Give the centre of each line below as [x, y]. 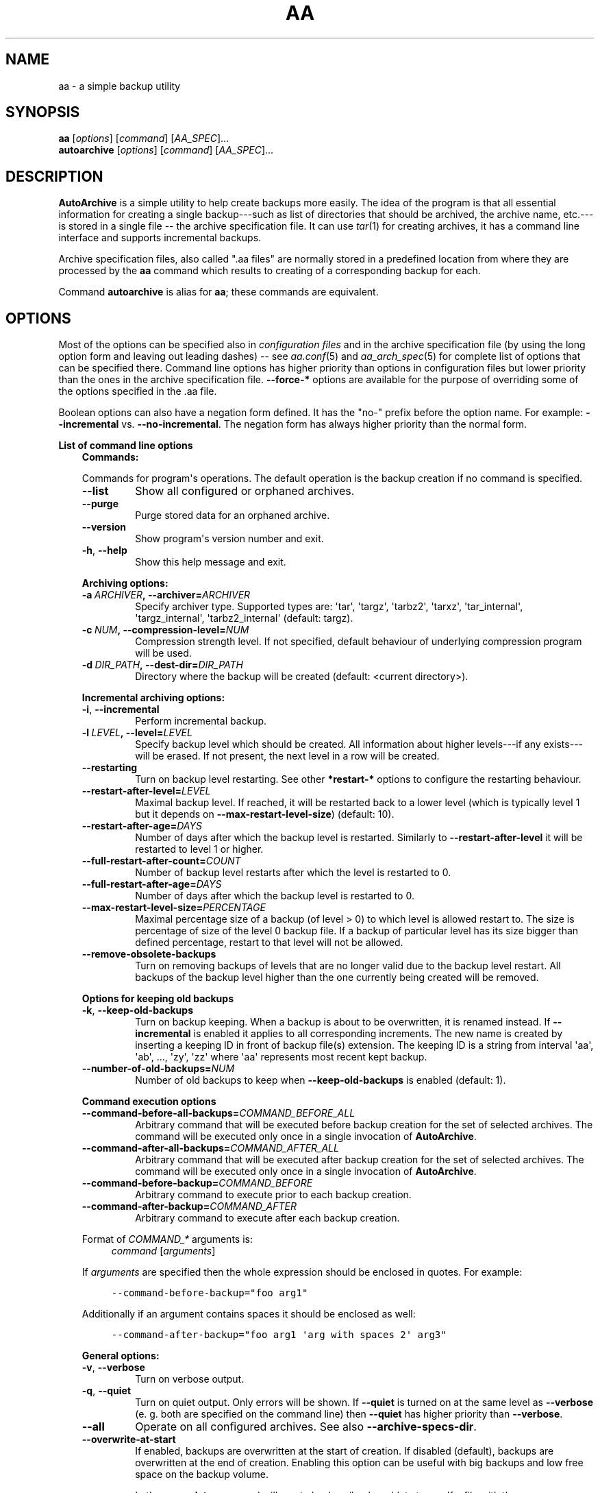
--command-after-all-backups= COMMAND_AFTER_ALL [210, 1148]
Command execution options [149, 1102]
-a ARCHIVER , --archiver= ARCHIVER [166, 595]
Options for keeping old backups [158, 999]
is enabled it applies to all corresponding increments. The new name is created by [378, 1034]
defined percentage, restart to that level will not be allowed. [269, 943]
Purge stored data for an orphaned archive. [233, 515]
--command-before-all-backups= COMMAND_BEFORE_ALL [218, 1113]
